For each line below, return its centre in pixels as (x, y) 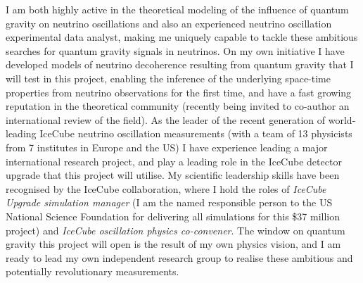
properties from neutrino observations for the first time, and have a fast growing (179, 92)
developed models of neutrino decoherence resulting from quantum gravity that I (180, 64)
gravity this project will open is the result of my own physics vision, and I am (173, 244)
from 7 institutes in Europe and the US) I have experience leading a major (167, 147)
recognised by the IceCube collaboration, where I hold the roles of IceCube (166, 188)
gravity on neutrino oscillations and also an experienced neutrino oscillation (169, 23)
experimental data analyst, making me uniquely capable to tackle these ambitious (182, 37)
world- (342, 119)
